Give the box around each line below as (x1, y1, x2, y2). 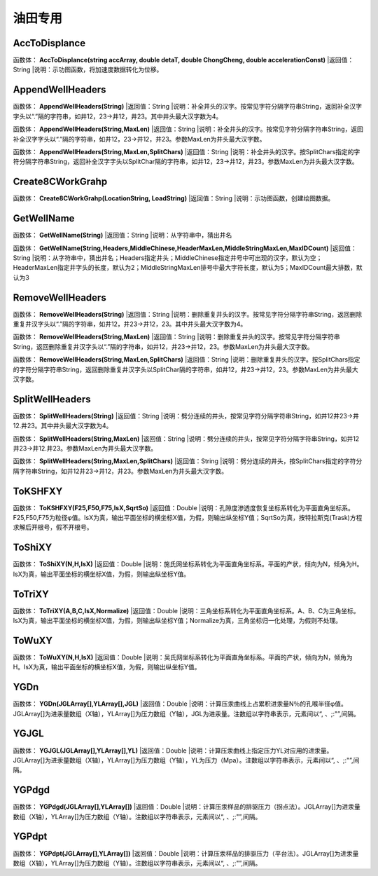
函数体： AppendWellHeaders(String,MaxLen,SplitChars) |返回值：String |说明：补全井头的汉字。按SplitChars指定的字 (13, 147, 360, 156)
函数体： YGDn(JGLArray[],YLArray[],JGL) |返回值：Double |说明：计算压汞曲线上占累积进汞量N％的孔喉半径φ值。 (13, 699, 348, 708)
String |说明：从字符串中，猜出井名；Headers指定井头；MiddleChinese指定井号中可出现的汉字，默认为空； (13, 253, 323, 262)
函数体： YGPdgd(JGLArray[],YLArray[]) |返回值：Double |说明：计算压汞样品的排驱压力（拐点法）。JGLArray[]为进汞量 (13, 802, 360, 811)
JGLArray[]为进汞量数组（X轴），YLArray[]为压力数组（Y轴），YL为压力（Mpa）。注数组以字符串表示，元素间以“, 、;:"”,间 (13, 755, 360, 764)
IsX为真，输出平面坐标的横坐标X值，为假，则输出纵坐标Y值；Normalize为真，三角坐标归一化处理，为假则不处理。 (13, 617, 342, 625)
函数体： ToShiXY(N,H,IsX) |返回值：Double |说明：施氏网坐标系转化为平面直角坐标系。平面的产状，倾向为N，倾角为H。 (13, 560, 363, 568)
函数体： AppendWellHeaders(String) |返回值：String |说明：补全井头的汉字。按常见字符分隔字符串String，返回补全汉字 (13, 102, 363, 111)
